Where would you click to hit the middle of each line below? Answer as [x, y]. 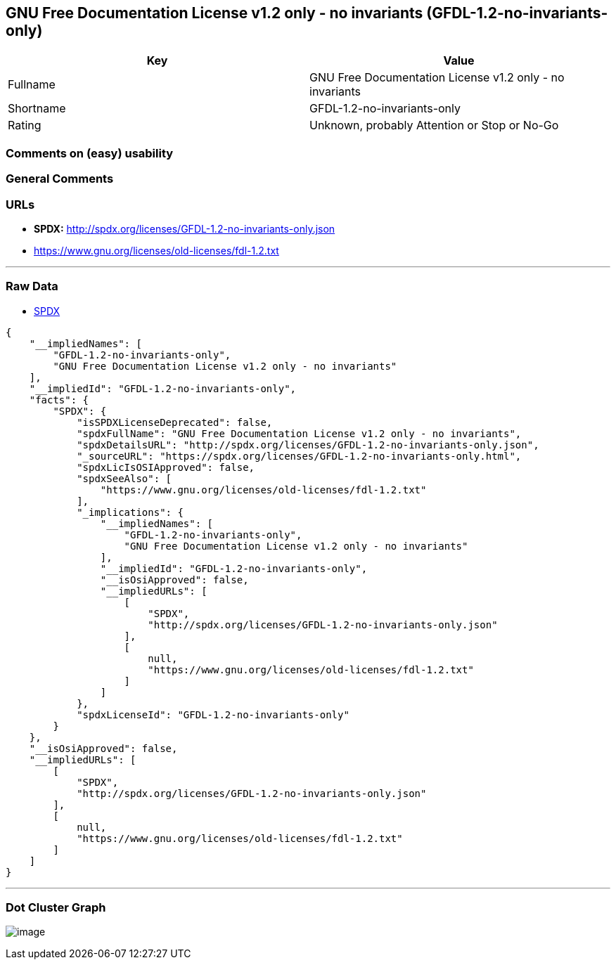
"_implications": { [130, 512]
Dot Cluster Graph [56, 908]
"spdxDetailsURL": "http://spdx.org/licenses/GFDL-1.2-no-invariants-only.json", [308, 445]
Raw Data [32, 286]
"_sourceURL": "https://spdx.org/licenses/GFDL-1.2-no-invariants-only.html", [299, 456]
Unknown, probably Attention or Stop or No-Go [434, 125]
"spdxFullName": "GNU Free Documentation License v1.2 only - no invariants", [299, 433]
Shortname [37, 109]
